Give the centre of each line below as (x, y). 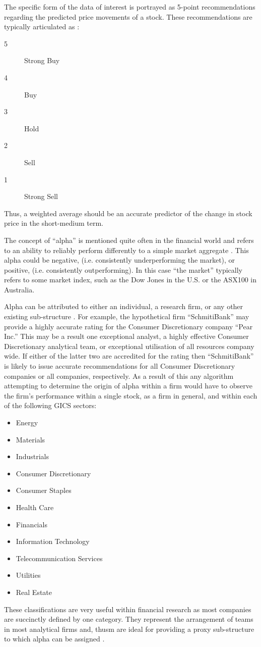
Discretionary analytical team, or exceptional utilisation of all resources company (129, 346)
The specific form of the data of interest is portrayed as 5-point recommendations (130, 7)
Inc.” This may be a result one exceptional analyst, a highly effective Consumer (126, 336)
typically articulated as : (42, 27)
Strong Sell (41, 196)
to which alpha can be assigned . (54, 639)
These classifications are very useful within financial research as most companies (128, 609)
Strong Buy (42, 60)
